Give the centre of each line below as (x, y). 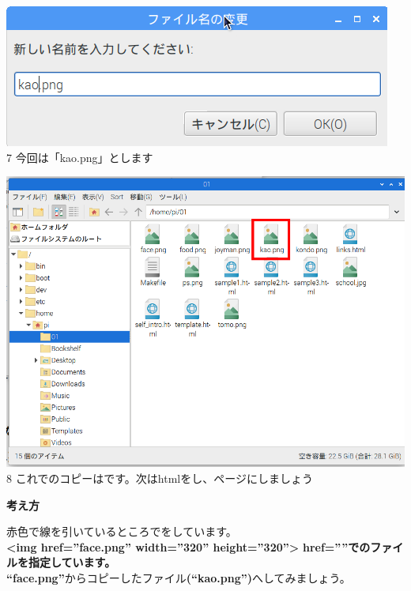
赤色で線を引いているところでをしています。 (122, 531)
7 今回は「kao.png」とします (80, 157)
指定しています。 (72, 562)
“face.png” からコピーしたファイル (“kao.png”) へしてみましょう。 (179, 578)
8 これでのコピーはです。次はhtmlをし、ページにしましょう (160, 478)
